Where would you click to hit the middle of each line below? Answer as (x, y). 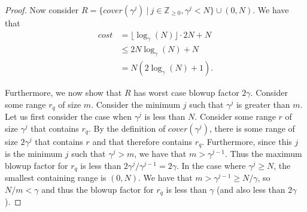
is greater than (263, 104)
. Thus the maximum (263, 154)
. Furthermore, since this (247, 141)
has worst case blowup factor (186, 93)
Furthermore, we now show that (63, 93)
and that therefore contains (142, 141)
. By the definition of (127, 128)
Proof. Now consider (42, 10)
